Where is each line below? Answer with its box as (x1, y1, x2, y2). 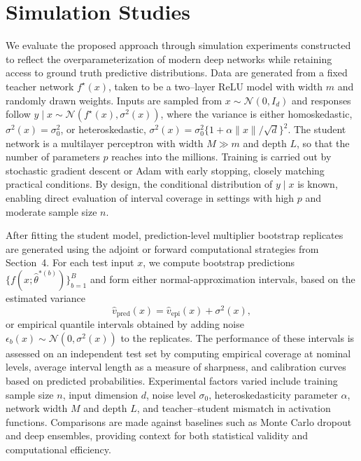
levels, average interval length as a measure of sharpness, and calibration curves (6, 359, 346, 374)
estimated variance (6, 291, 86, 305)
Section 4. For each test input (6, 255, 134, 270)
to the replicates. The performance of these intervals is (120, 330, 355, 345)
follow (6, 106, 31, 121)
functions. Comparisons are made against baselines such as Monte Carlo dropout (6, 414, 352, 429)
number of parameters (6, 149, 100, 164)
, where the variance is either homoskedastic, (160, 106, 353, 121)
